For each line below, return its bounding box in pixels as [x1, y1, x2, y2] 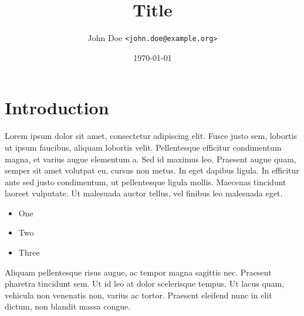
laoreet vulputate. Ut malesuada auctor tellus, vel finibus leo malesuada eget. [5, 187, 283, 199]
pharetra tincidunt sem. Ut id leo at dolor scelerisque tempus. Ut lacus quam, [5, 277, 285, 290]
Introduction [5, 96, 109, 120]
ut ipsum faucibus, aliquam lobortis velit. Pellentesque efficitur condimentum [5, 141, 282, 153]
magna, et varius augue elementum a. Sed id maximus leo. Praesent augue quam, [5, 152, 296, 165]
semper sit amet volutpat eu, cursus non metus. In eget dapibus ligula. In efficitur [5, 164, 299, 176]
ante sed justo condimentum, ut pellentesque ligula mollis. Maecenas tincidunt [5, 175, 286, 188]
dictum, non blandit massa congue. [5, 300, 131, 312]
